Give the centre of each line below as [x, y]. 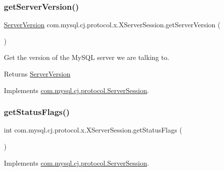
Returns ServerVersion [37, 74]
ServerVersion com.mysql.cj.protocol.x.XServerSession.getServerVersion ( [112, 25]
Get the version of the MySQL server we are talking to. [87, 57]
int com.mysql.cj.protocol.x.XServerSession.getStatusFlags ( [93, 130]
